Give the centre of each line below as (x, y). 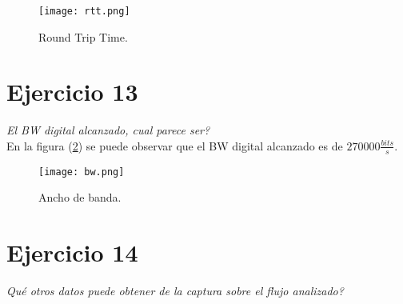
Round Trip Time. (83, 36)
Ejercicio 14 (72, 252)
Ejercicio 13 (72, 92)
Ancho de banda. (80, 197)
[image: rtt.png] (84, 11)
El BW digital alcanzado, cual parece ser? (108, 130)
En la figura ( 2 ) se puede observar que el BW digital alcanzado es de (175, 145)
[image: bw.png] (82, 172)
